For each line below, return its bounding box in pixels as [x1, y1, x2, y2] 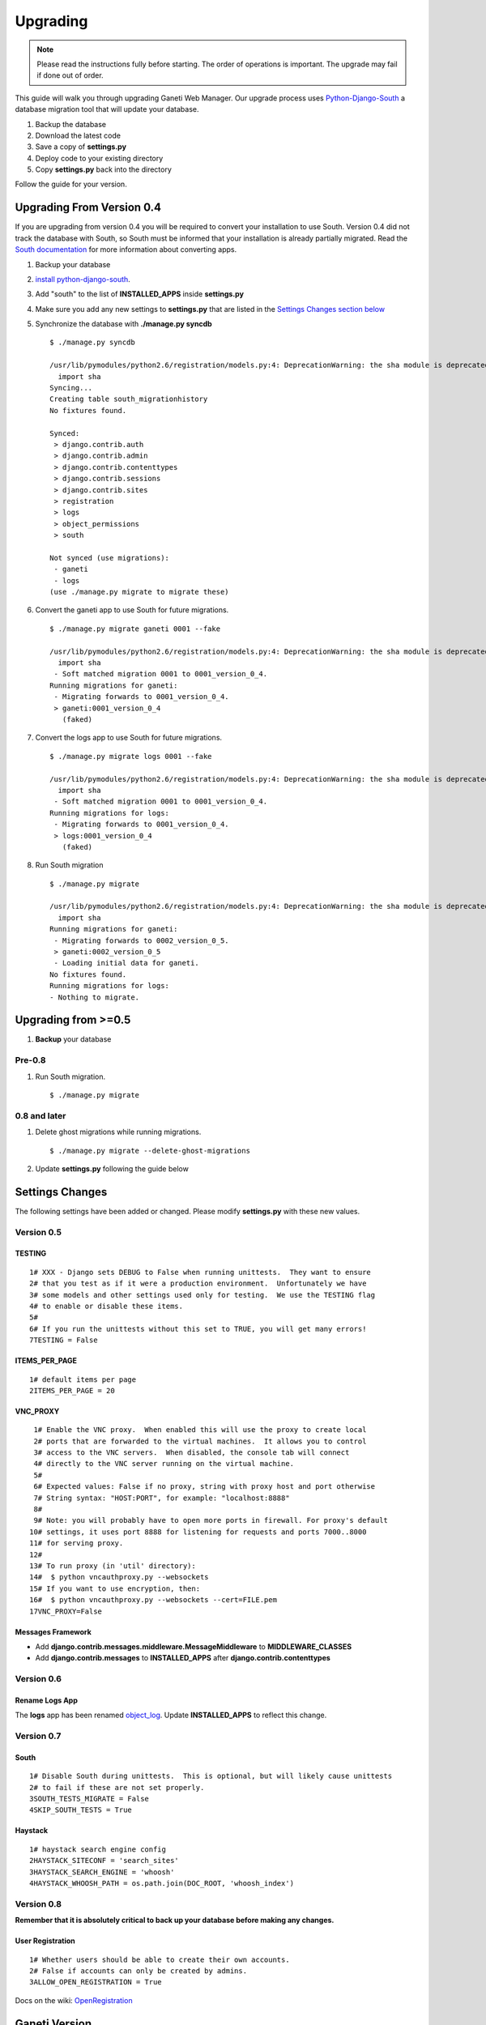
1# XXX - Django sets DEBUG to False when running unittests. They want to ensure [29, 1268, 372, 1277]
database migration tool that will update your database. [15, 104, 199, 114]
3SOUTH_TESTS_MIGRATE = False [29, 1794, 150, 1804]
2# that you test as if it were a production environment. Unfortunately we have [29, 1279, 367, 1288]
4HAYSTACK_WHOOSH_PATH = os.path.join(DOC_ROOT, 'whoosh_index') [29, 1878, 295, 1887]
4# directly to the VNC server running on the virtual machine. [33, 1459, 295, 1469]
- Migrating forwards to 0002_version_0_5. [53, 936, 230, 945]
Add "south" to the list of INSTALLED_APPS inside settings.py [35, 289, 245, 299]
